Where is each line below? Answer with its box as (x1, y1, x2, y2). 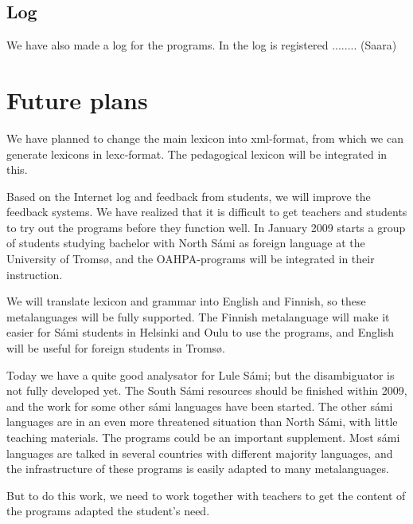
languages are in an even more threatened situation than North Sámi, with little (6, 413, 398, 430)
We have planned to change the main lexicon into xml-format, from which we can (6, 129, 403, 146)
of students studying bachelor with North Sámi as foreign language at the (6, 234, 365, 251)
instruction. (6, 266, 63, 282)
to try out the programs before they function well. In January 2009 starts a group (6, 219, 406, 235)
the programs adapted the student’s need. (6, 502, 210, 519)
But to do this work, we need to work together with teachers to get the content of (6, 487, 406, 503)
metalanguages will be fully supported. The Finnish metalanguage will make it (6, 308, 390, 325)
